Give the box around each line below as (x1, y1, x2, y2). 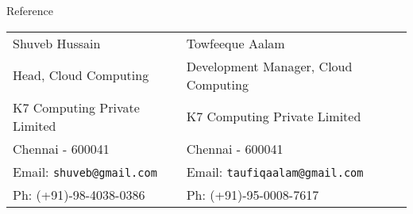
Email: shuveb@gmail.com (13, 162, 157, 181)
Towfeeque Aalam (186, 33, 285, 52)
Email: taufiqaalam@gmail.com (186, 162, 364, 181)
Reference (6, 2, 53, 18)
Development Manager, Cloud (186, 56, 353, 75)
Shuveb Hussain (13, 33, 101, 52)
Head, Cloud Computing (13, 66, 149, 85)
